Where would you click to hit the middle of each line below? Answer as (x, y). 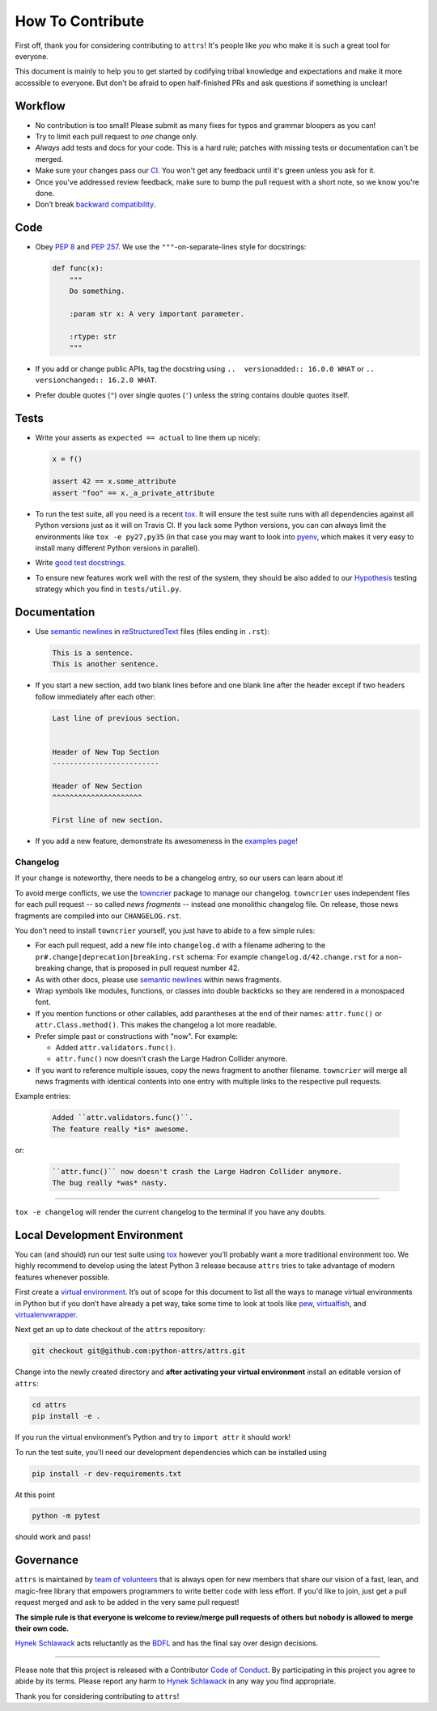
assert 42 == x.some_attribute (115, 481)
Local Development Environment (99, 1235)
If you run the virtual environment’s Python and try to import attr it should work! (153, 1437)
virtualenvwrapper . (47, 1315)
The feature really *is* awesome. (121, 1129)
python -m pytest (66, 1516)
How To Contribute (80, 21)
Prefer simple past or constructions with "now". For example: (137, 1036)
